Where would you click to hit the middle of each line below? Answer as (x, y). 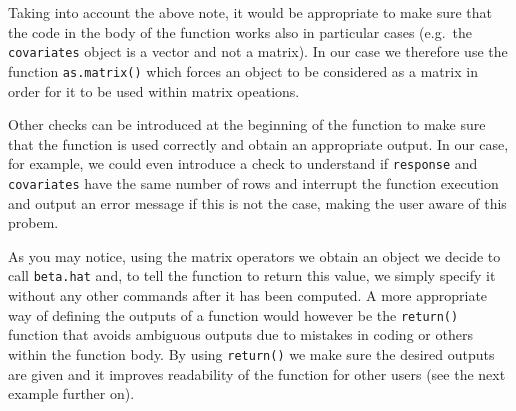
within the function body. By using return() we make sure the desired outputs (251, 353)
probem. (33, 222)
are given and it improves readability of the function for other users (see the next (257, 373)
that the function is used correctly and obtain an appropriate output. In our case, (258, 143)
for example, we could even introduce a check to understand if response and (243, 163)
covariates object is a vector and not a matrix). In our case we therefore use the (258, 51)
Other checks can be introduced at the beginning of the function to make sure (247, 124)
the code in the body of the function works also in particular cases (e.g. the (240, 31)
